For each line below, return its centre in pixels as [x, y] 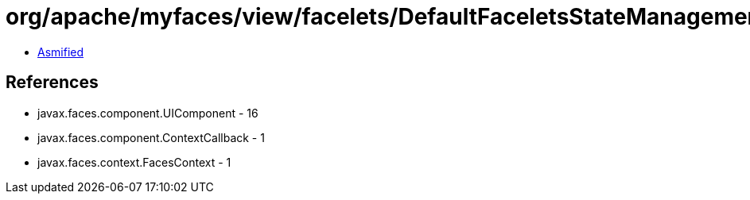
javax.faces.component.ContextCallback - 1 [151, 137]
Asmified [61, 52]
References [52, 83]
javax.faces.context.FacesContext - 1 [134, 162]
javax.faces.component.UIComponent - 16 [148, 113]
